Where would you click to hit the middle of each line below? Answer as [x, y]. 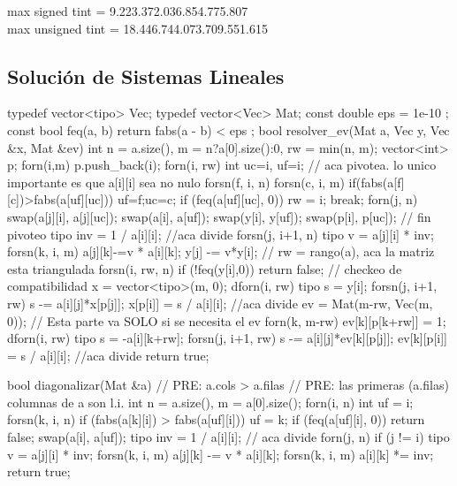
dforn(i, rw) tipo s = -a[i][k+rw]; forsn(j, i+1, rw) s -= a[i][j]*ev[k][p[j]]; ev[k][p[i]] [227, 338]
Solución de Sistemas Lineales [146, 76]
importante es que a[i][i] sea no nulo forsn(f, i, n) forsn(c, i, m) [176, 182]
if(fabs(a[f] [377, 182]
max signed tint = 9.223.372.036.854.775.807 [128, 11]
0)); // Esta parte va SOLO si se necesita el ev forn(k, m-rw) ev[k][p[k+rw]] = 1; [227, 320]
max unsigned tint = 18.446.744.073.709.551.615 [137, 28]
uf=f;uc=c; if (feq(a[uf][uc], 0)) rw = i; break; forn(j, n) [267, 199]
